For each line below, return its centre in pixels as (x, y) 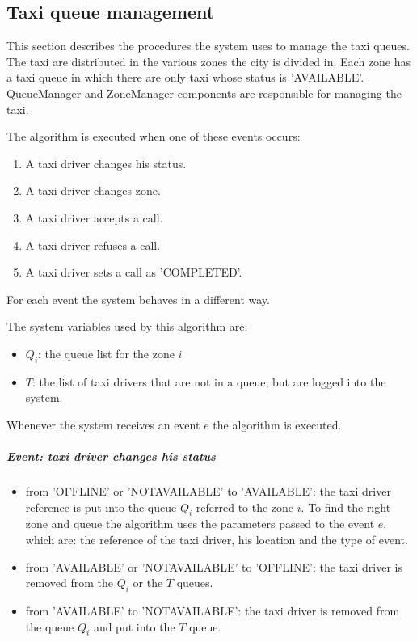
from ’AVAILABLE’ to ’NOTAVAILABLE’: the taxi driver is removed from (213, 611)
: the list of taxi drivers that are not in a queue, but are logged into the (209, 381)
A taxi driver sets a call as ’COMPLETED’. (134, 272)
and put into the (134, 626)
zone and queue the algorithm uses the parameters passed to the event (200, 524)
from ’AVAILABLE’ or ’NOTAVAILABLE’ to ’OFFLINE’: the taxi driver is (214, 566)
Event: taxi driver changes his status (111, 456)
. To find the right (346, 507)
